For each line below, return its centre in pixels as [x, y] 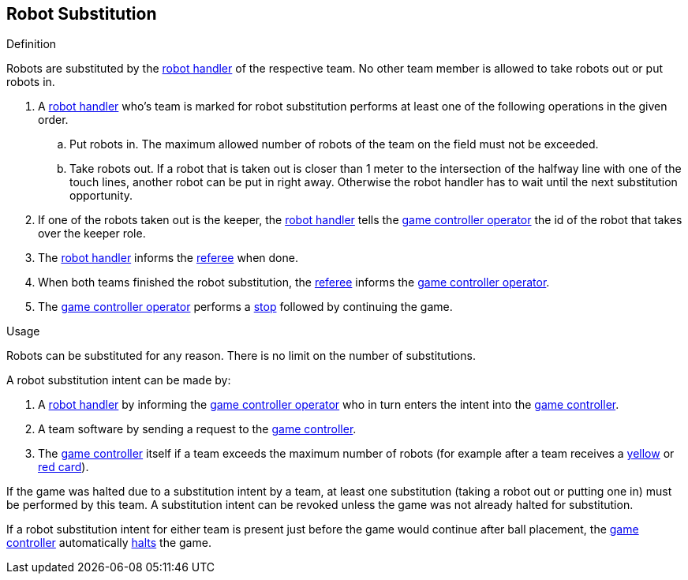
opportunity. [101, 196]
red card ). [64, 467]
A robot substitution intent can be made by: [119, 380]
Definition [32, 44]
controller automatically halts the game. [109, 543]
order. [53, 120]
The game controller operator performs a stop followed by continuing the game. [245, 307]
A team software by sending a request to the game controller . [197, 429]
